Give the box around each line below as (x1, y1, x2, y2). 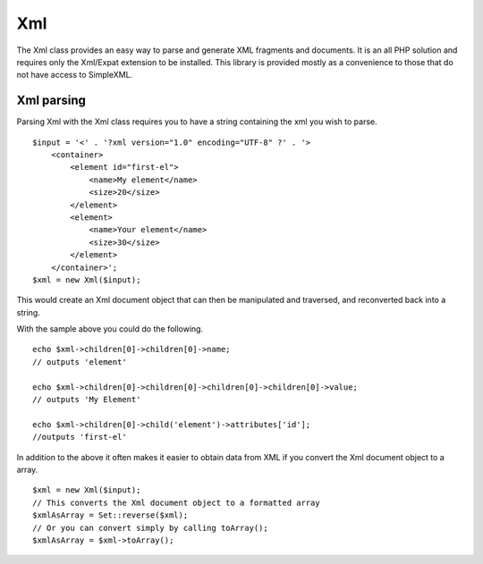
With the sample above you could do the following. (16, 324, 204, 334)
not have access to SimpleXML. (16, 70, 133, 80)
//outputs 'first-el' (32, 432, 127, 442)
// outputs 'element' (32, 357, 127, 366)
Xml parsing (16, 93, 87, 108)
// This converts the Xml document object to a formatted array (32, 497, 321, 508)
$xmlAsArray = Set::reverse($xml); (32, 510, 189, 520)
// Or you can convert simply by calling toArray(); (32, 523, 268, 533)
